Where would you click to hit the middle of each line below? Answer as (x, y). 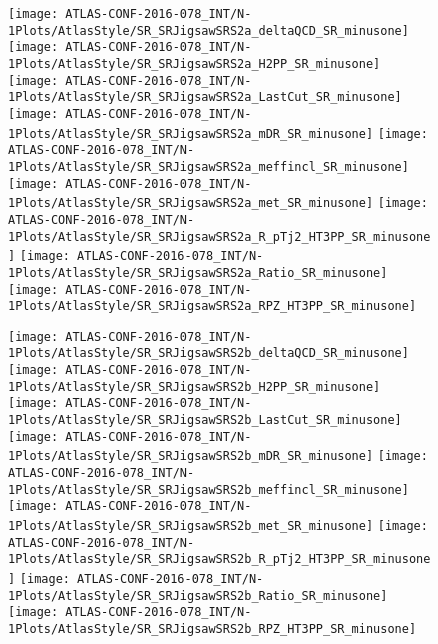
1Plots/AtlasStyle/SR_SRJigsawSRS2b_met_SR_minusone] (191, 526)
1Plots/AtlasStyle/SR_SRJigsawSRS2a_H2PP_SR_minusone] (194, 63)
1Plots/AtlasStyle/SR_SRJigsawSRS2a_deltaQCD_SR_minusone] (208, 30)
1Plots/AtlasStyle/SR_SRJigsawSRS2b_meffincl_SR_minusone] (208, 489)
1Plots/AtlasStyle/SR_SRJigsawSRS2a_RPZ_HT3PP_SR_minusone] (212, 306)
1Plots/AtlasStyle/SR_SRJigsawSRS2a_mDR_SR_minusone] (191, 133)
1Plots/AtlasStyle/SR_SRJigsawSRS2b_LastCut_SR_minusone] (205, 420)
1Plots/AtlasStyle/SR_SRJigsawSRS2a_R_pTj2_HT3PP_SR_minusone (219, 236)
